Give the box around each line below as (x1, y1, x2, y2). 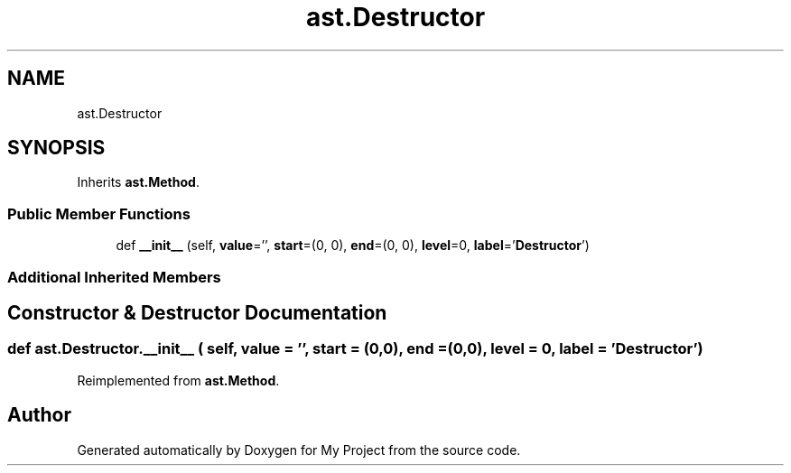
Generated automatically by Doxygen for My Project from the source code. (77, 441, 521, 458)
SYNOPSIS (7, 136, 106, 160)
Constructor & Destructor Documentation (7, 301, 387, 324)
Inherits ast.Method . (77, 174, 200, 190)
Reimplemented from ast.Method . (77, 372, 280, 388)
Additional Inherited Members (7, 267, 221, 286)
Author (7, 403, 71, 427)
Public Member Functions (7, 204, 191, 223)
